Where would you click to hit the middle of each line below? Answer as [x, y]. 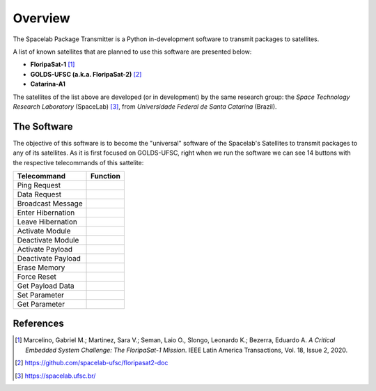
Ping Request [39, 185]
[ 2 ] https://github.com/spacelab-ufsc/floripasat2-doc [92, 363]
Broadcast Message [50, 204]
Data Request [39, 194]
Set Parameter [41, 295]
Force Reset [37, 277]
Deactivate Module [48, 240]
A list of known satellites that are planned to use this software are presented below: [132, 52]
